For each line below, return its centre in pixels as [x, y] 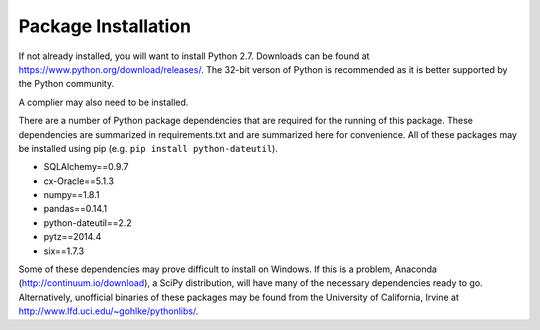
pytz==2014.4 [72, 237]
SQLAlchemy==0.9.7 [86, 167]
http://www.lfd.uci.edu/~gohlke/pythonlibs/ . [108, 311]
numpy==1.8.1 [71, 195]
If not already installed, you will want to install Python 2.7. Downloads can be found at [194, 56]
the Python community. [66, 84]
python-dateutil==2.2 [87, 222]
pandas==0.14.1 [75, 209]
